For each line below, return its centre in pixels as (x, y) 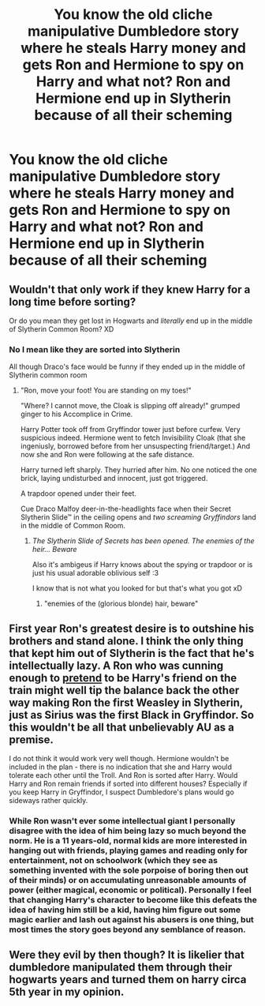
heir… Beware (54, 550)
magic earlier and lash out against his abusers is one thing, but (132, 920)
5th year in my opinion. (67, 992)
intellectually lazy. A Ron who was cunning (116, 665)
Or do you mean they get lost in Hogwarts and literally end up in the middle (131, 321)
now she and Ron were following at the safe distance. (107, 455)
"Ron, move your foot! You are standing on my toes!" (106, 390)
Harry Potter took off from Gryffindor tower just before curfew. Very (131, 430)
